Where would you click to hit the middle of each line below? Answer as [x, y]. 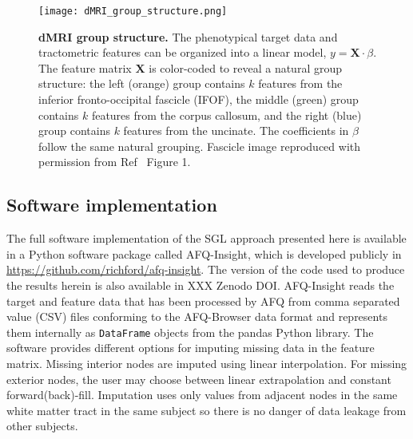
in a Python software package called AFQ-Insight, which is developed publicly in [204, 253]
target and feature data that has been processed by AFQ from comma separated [203, 301]
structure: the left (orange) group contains [142, 83]
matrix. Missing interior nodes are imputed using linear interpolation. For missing [207, 364]
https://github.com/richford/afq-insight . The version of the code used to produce [206, 269]
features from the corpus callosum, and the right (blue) [226, 115]
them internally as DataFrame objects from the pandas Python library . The [190, 332]
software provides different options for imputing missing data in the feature [191, 348]
